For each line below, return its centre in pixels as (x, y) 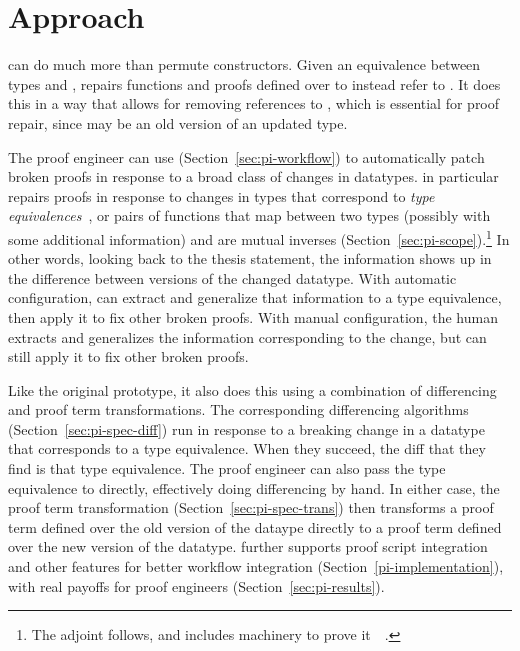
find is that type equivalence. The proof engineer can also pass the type (227, 468)
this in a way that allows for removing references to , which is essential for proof (254, 103)
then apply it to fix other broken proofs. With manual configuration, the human (253, 316)
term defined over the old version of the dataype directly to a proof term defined (255, 526)
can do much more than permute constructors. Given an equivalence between (244, 64)
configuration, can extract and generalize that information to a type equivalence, (255, 297)
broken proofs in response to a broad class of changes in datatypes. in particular (253, 176)
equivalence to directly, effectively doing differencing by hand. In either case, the (254, 487)
